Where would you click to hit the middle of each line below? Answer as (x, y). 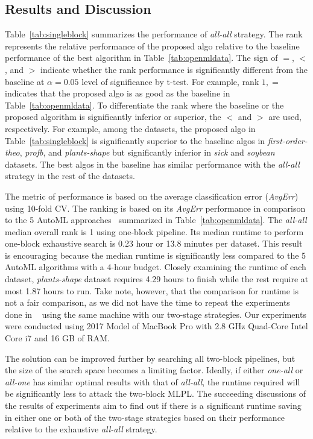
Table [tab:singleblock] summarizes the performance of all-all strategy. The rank (154, 34)
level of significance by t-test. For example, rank (170, 81)
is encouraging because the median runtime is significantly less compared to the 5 (156, 255)
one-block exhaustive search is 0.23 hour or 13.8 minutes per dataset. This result (154, 243)
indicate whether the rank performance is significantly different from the (174, 69)
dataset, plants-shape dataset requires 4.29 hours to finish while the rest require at (157, 279)
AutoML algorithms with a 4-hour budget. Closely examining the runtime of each (156, 267)
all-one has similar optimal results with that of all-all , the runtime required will (153, 381)
